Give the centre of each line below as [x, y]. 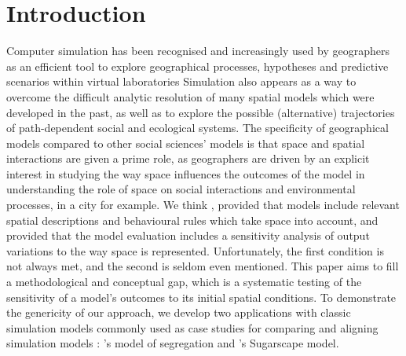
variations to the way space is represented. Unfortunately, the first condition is [195, 250]
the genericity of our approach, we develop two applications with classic [179, 312]
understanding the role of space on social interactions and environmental [181, 189]
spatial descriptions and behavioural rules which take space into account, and [192, 220]
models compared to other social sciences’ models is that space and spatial [186, 143]
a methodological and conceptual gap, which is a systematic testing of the [184, 282]
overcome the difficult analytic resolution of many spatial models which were [190, 96]
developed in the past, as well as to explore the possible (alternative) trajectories [201, 112]
